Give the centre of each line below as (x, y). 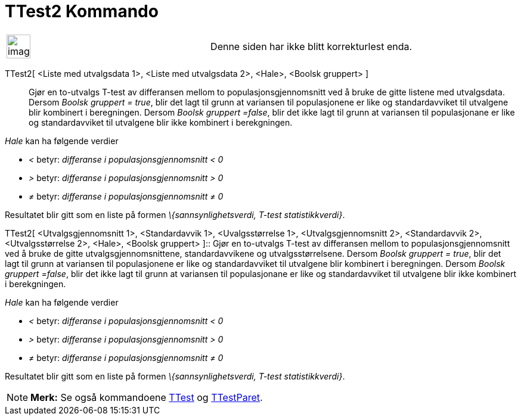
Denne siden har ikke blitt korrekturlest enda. (311, 46)
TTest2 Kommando (82, 11)
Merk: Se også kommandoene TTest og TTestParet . (147, 397)
